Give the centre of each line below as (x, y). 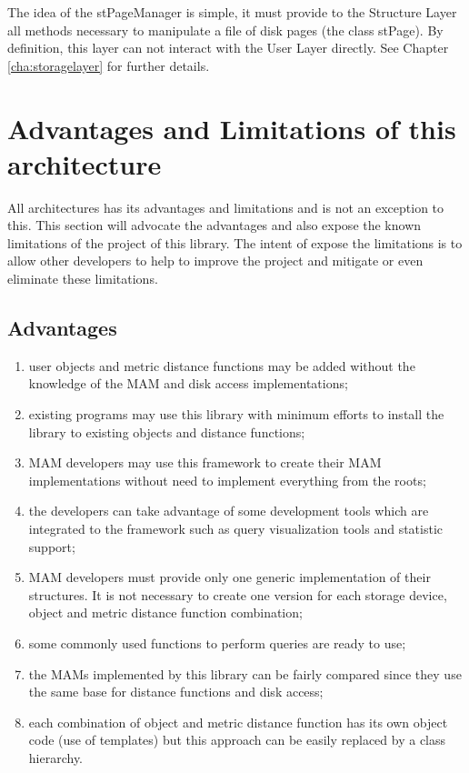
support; (52, 546)
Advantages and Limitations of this (232, 128)
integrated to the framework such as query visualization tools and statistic (236, 529)
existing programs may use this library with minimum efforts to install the (236, 414)
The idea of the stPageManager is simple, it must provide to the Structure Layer (232, 12)
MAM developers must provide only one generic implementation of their (230, 577)
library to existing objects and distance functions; (167, 432)
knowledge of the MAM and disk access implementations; (188, 383)
